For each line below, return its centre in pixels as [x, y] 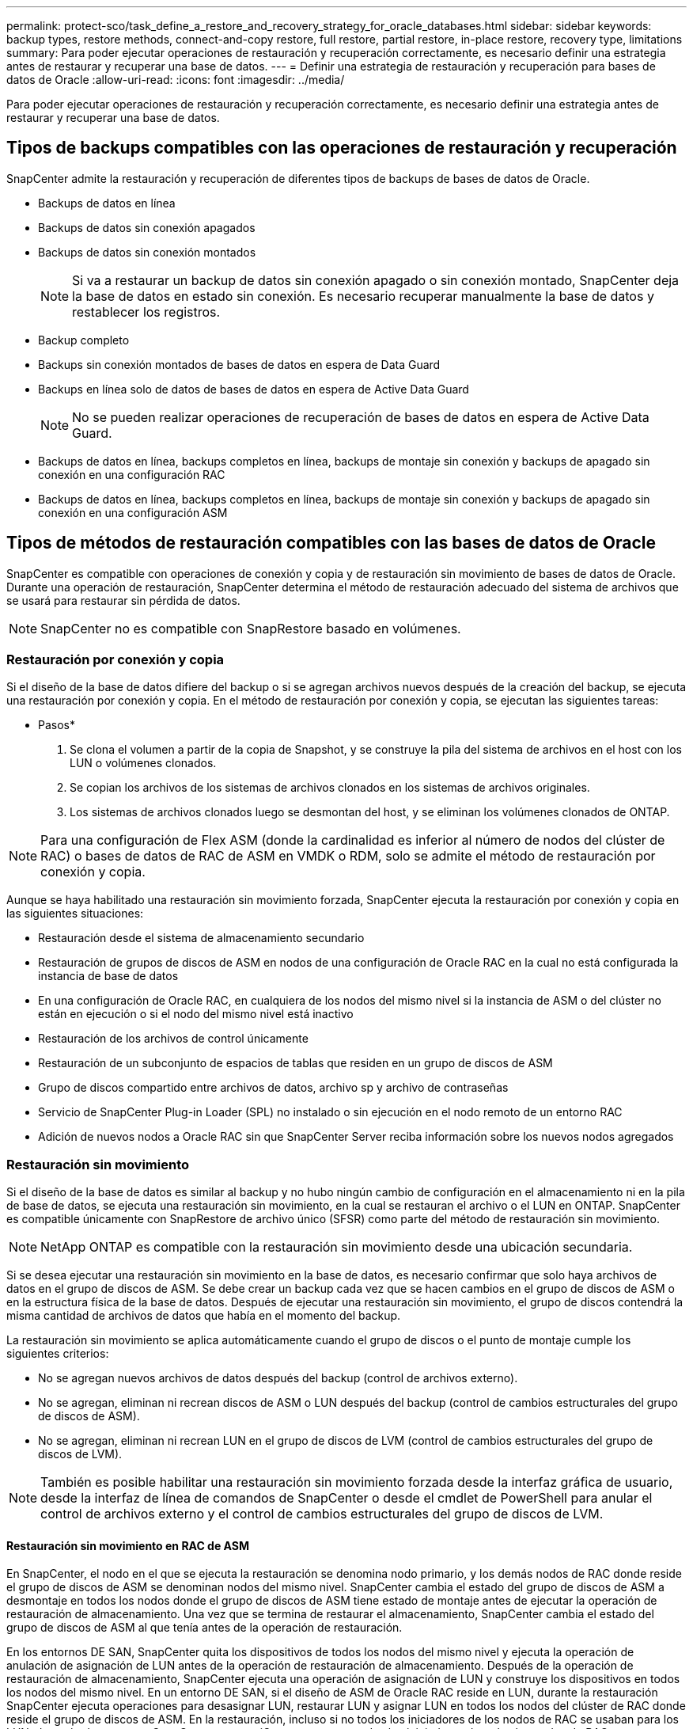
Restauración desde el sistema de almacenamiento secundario [201, 938]
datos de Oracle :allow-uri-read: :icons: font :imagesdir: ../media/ [176, 80]
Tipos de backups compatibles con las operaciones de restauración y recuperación [342, 148]
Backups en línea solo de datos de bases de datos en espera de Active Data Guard [254, 389]
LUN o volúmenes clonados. [143, 763]
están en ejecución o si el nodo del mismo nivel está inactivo [196, 1014]
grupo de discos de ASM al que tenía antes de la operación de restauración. [204, 1628]
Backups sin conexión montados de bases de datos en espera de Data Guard [239, 364]
